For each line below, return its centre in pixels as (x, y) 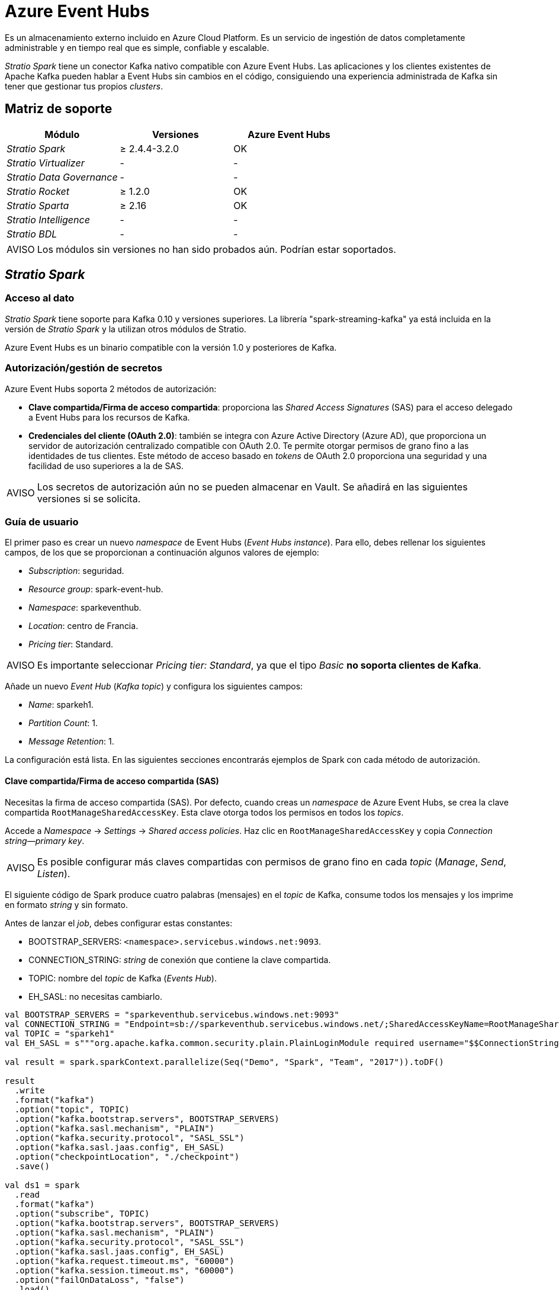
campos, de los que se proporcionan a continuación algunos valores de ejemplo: (162, 553)
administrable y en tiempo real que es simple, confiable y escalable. (137, 47)
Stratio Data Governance (62, 177)
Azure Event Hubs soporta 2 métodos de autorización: (111, 389)
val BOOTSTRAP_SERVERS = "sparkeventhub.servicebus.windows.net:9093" (172, 1014)
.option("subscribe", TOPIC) (82, 1213)
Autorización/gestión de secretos (84, 368)
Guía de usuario (42, 522)
